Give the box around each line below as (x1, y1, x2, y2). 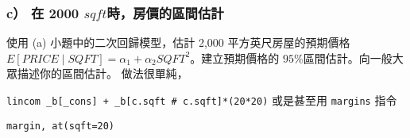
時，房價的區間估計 (106, 2, 224, 22)
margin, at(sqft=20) (6, 120, 115, 132)
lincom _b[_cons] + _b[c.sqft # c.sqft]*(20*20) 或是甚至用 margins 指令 (6, 92, 397, 108)
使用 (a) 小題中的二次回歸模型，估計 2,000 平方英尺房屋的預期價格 (6, 34, 350, 51)
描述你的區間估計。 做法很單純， (17, 65, 188, 82)
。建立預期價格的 (190, 49, 280, 66)
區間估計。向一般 (303, 49, 393, 66)
